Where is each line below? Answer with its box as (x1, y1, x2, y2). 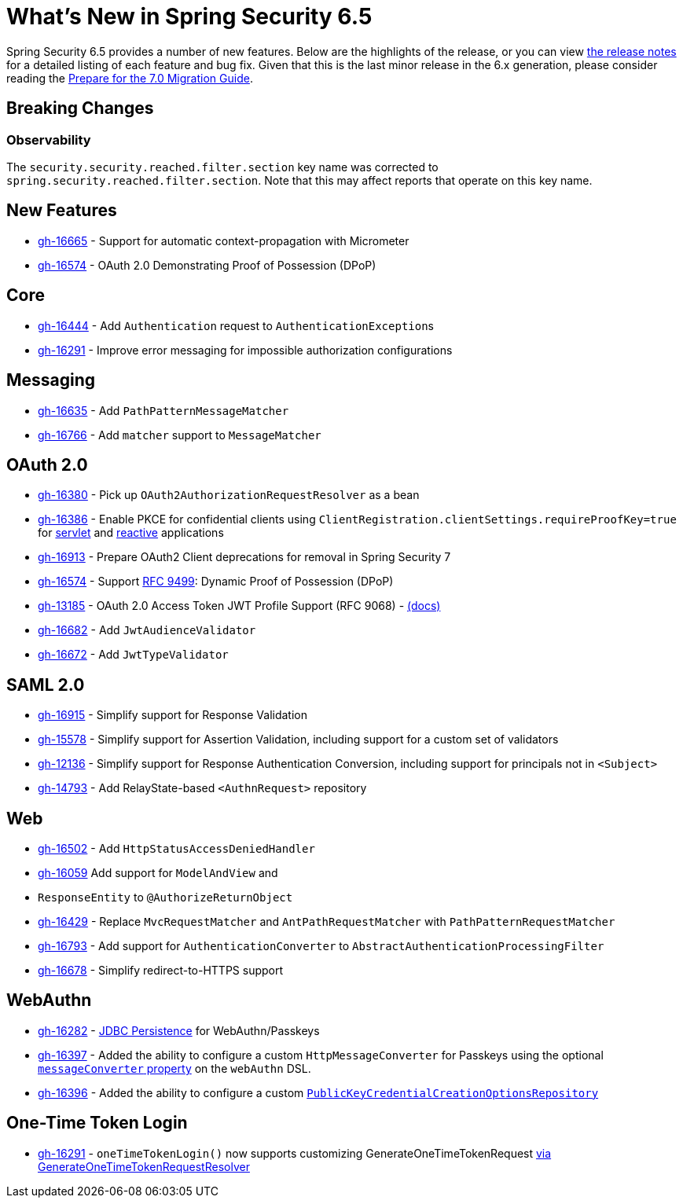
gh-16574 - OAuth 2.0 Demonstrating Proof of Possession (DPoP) (38, 258, 376, 272)
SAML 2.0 (6, 674, 85, 695)
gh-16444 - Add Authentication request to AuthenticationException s (38, 318, 434, 332)
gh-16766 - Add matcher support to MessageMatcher (38, 428, 321, 442)
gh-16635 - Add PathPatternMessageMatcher (38, 403, 289, 417)
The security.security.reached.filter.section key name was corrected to (6, 160, 439, 174)
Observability (6, 131, 91, 148)
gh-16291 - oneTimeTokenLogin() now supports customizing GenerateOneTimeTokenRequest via (38, 1146, 552, 1160)
